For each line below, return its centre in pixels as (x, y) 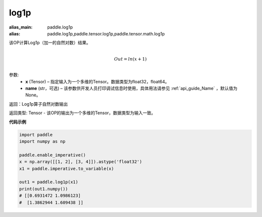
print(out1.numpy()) (43, 189)
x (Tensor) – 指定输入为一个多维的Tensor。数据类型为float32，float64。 (98, 81)
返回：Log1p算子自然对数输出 (38, 104)
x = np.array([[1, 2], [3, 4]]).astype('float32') (81, 162)
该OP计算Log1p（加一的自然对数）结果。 (50, 43)
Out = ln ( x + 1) (131, 59)
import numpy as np (42, 141)
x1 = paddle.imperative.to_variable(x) (66, 169)
